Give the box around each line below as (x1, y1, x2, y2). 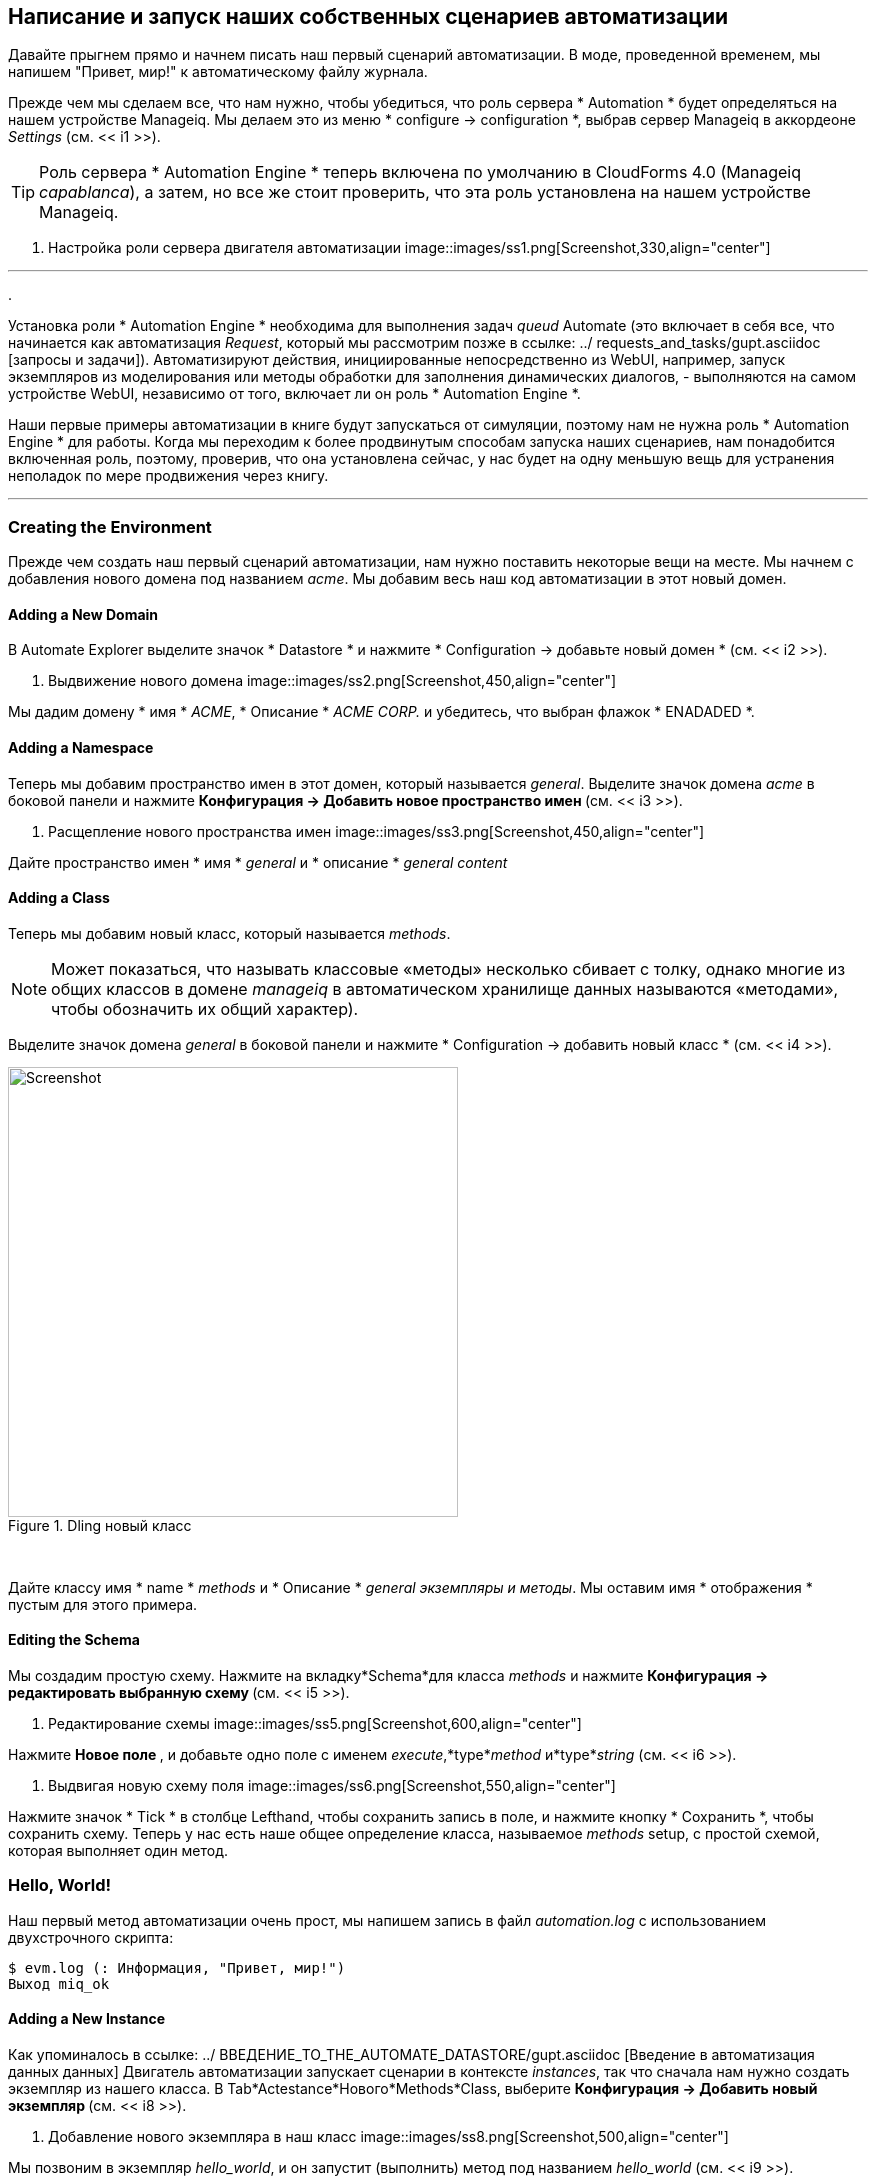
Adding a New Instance (8, 2010, 166, 2028)
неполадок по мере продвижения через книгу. (8, 467, 329, 485)
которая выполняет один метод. (8, 1842, 229, 1860)
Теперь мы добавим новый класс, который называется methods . (8, 924, 451, 942)
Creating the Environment (8, 516, 212, 537)
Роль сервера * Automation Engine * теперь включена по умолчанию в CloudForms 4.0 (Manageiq (39, 162, 801, 183)
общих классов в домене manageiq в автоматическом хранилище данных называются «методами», (51, 978, 839, 999)
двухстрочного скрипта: (8, 1928, 174, 1946)
